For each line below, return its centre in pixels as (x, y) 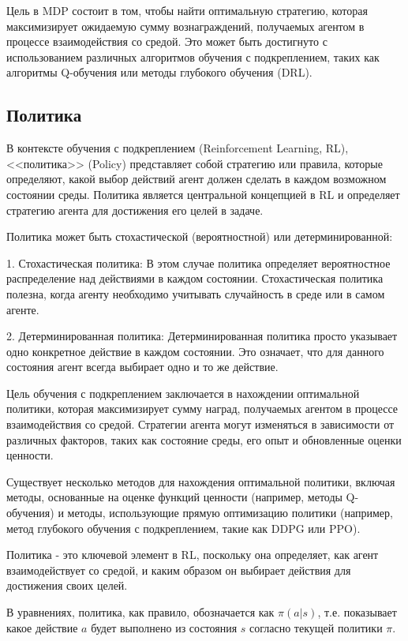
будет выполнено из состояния (164, 627)
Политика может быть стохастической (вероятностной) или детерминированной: (200, 236)
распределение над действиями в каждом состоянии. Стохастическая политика (195, 278)
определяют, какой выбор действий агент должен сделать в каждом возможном (197, 179)
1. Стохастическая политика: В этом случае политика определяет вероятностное (198, 262)
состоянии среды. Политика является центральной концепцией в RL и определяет (203, 194)
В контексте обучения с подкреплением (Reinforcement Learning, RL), (178, 148)
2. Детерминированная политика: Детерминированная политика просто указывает (202, 336)
